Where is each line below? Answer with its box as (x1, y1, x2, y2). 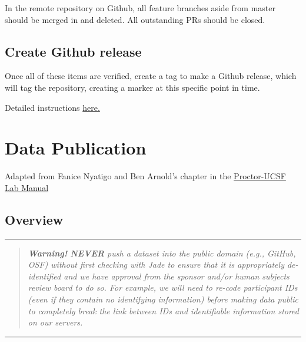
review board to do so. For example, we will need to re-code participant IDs (28, 281, 298, 294)
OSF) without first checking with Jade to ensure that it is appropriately (28, 258, 284, 271)
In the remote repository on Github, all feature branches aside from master (5, 2, 275, 14)
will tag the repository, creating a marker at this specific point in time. (5, 81, 260, 93)
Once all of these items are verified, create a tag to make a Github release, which (5, 70, 297, 82)
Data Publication (5, 136, 147, 160)
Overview (5, 210, 64, 228)
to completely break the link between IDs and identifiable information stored (28, 304, 300, 317)
